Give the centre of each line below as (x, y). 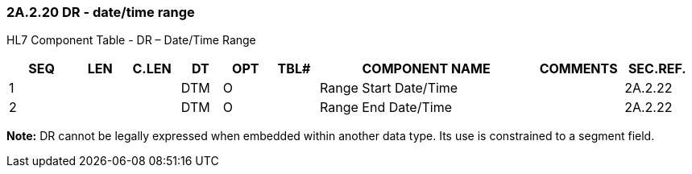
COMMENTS (578, 69)
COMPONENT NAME (426, 69)
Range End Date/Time (386, 108)
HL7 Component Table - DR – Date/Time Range (131, 40)
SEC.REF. (657, 69)
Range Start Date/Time (389, 88)
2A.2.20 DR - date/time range (101, 12)
